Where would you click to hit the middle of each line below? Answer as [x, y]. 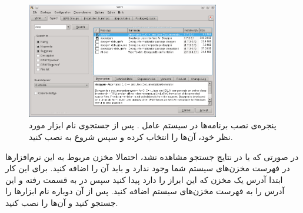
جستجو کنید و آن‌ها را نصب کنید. [62, 202]
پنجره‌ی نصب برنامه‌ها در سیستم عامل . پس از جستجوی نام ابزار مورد [153, 125]
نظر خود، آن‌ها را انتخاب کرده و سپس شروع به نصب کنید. [131, 136]
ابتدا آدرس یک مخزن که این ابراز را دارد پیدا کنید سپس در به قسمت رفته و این [144, 179]
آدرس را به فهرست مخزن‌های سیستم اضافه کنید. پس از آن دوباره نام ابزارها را [145, 191]
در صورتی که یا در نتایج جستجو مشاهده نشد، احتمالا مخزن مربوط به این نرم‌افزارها [152, 156]
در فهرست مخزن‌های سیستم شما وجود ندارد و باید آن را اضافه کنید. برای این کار [148, 168]
